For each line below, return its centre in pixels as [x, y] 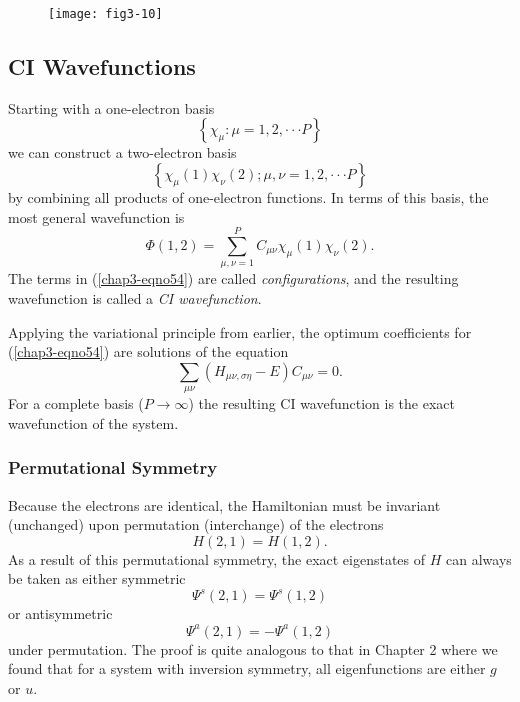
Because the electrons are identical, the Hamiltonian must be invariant [224, 504]
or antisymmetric [60, 613]
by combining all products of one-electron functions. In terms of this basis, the [248, 197]
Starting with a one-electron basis [111, 107]
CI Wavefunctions [102, 66]
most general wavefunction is [96, 216]
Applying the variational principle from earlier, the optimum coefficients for [240, 331]
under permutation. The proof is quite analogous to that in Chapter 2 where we [253, 648]
